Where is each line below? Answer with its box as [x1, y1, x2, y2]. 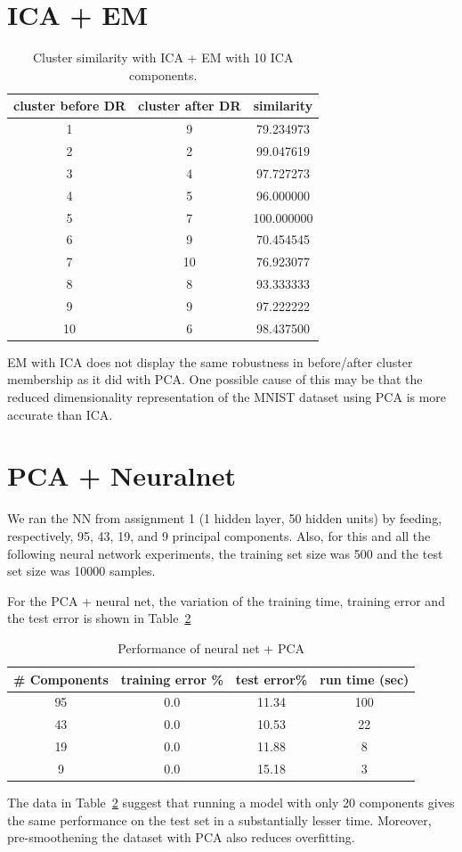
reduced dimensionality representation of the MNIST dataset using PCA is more [7, 388, 447, 406]
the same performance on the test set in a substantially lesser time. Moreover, [7, 810, 432, 829]
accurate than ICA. [7, 405, 113, 423]
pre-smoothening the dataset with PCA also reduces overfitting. [7, 828, 355, 847]
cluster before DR [13, 96, 126, 115]
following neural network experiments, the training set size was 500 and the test [7, 544, 443, 562]
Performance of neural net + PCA [118, 638, 305, 657]
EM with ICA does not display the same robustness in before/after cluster [7, 352, 413, 371]
